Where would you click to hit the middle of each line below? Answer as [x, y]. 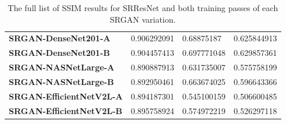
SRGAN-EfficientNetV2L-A [66, 96]
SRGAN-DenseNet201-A [60, 38]
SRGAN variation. [143, 19]
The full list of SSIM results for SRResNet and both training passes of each [143, 8]
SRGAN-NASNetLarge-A [62, 67]
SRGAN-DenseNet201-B [59, 53]
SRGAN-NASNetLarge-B [61, 81]
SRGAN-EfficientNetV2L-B [66, 110]
